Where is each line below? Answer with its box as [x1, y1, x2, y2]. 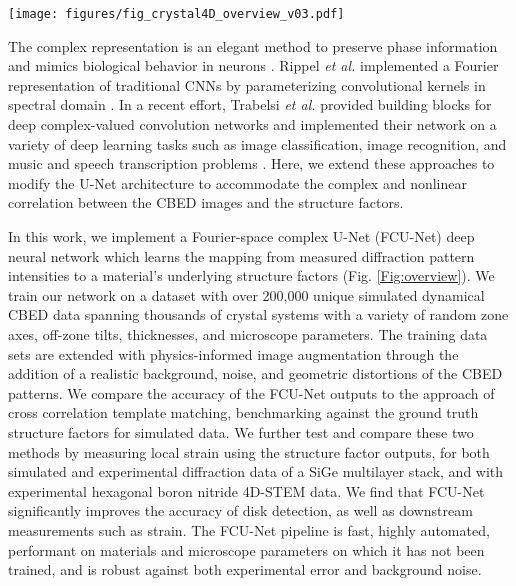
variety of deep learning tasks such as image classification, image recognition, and [8, 133, 507, 154]
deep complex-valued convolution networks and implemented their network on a [8, 114, 497, 135]
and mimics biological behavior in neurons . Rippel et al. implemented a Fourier [8, 55, 499, 76]
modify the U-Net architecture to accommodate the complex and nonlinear [8, 172, 467, 193]
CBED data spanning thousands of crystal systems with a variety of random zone [8, 304, 509, 325]
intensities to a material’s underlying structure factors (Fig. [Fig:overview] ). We [8, 265, 495, 286]
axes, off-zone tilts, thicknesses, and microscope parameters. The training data [8, 323, 488, 344]
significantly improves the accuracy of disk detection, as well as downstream [8, 500, 473, 521]
